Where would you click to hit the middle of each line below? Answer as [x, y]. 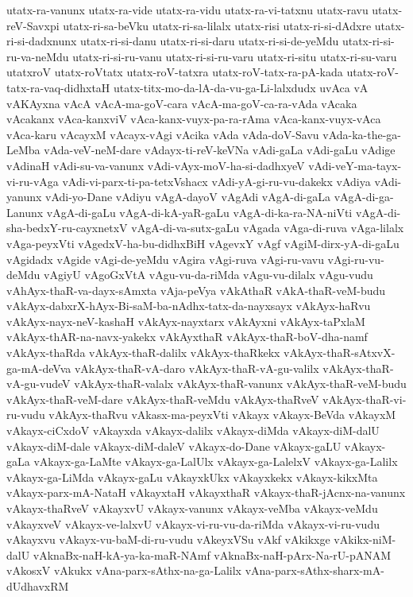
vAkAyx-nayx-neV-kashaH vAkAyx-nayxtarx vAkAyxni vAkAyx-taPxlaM [186, 321]
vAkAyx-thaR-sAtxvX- [340, 353]
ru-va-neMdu [38, 56]
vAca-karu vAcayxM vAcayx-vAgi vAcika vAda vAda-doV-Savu [163, 134]
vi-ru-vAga [33, 181]
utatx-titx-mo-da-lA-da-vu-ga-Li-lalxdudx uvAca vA [241, 87]
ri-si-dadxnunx [42, 41]
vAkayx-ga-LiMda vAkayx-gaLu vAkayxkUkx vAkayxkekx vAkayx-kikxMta [192, 477]
